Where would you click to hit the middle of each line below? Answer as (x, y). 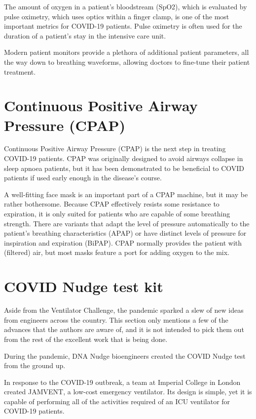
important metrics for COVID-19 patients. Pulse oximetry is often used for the (123, 26)
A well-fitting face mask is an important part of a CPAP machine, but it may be (126, 194)
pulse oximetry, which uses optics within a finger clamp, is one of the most (117, 16)
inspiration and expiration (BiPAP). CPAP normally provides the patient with (123, 242)
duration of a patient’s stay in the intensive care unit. (85, 35)
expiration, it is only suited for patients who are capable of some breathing (117, 214)
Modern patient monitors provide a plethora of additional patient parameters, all (127, 52)
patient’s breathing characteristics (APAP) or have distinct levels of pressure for (125, 233)
